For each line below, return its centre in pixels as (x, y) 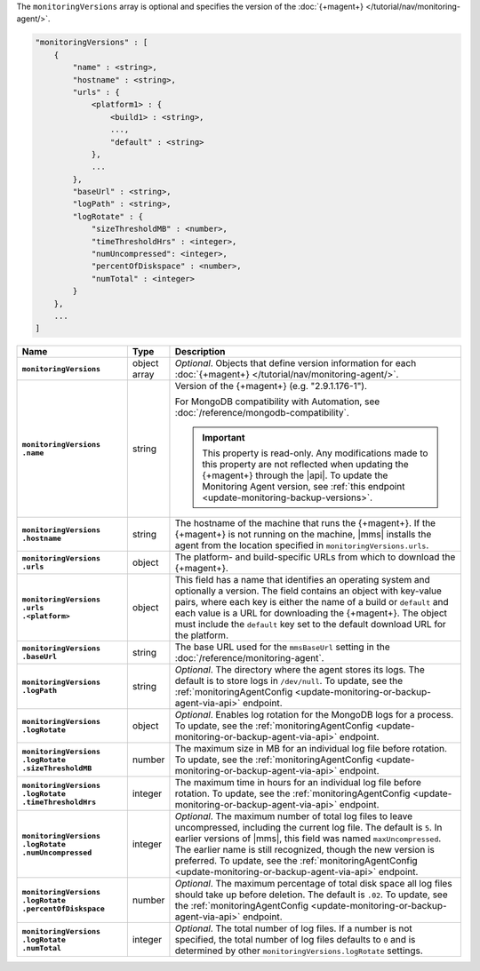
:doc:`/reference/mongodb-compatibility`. (262, 413)
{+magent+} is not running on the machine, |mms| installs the (303, 535)
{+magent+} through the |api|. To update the (295, 475)
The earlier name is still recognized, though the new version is (305, 850)
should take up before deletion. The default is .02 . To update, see (311, 895)
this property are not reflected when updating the (305, 465)
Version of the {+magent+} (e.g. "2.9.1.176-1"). (271, 386)
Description (200, 352)
